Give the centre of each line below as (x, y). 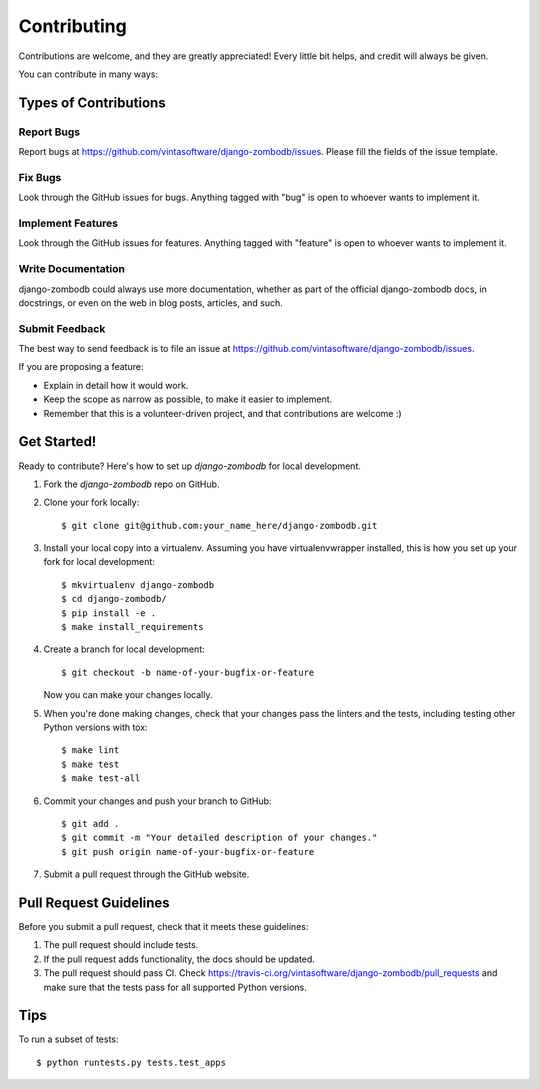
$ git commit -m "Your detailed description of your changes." (219, 838)
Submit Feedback (62, 328)
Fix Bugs (40, 177)
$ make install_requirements (132, 627)
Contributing (72, 26)
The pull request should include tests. (121, 945)
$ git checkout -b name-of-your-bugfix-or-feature (188, 672)
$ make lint (90, 750)
